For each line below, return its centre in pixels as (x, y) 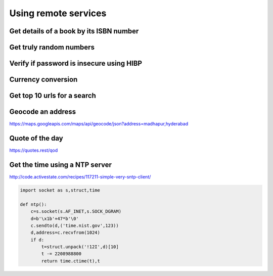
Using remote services (58, 13)
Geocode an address (43, 112)
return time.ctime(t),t (71, 261)
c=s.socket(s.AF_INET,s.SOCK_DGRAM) (76, 212)
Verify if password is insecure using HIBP (76, 63)
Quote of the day (36, 138)
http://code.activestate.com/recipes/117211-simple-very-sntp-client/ (80, 176)
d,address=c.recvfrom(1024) (65, 233)
